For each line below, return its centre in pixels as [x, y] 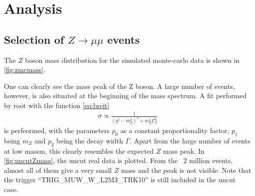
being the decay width [90, 140]
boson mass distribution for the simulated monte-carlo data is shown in [132, 60]
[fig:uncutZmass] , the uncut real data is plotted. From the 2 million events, [118, 160]
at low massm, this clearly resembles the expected [79, 151]
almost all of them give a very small [58, 170]
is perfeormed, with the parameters [57, 130]
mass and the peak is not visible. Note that [186, 170]
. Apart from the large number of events [190, 140]
